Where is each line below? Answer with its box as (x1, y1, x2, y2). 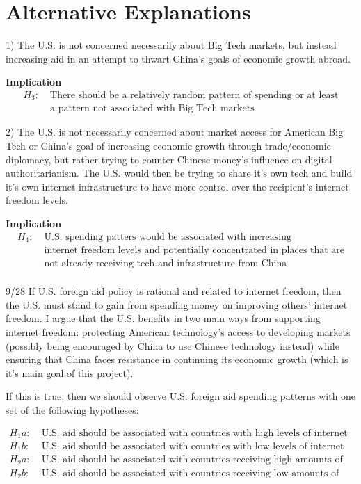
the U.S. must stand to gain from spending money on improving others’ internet (6, 297, 348, 312)
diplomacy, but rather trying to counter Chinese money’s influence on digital (6, 152, 332, 166)
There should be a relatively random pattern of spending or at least (50, 90, 339, 100)
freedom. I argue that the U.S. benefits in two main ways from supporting (6, 311, 321, 325)
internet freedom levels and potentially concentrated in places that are (44, 245, 345, 256)
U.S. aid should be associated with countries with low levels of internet (41, 442, 344, 451)
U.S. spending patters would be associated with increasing (44, 232, 292, 242)
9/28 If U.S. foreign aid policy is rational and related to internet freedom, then (6, 284, 342, 298)
